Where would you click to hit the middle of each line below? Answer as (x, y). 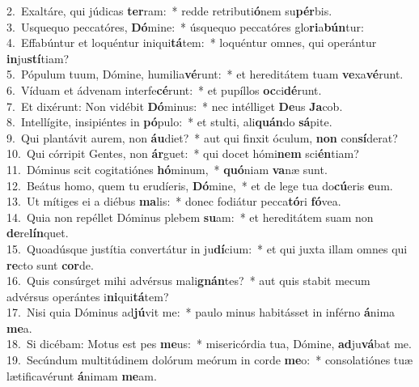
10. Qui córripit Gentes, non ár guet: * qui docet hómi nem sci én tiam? (183, 153)
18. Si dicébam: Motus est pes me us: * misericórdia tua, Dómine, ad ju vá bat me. (209, 344)
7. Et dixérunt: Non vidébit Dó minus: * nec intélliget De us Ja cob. (175, 106)
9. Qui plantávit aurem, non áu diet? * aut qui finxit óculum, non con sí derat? (202, 137)
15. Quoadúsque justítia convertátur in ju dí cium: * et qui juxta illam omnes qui (207, 248)
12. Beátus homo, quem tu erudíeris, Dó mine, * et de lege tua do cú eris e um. (200, 185)
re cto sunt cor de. (50, 264)
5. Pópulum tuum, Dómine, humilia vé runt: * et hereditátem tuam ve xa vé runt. (205, 74)
